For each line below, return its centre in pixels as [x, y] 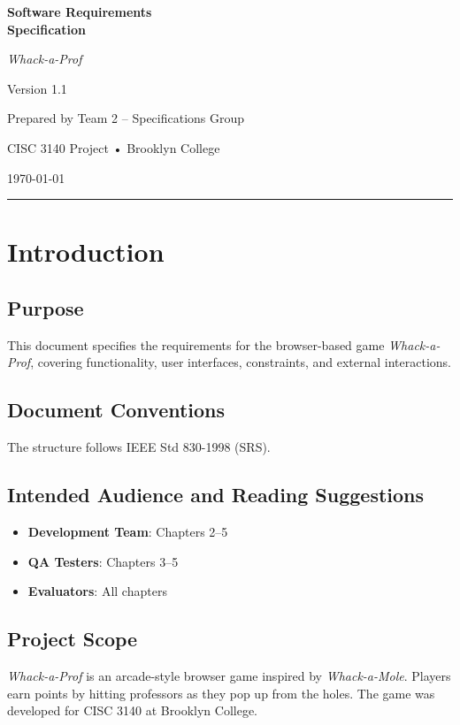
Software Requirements [80, 11]
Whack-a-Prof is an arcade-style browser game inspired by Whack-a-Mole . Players [229, 675]
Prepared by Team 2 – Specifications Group [126, 118]
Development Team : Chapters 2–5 [128, 531]
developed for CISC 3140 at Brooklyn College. [132, 710]
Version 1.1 [37, 88]
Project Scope [73, 639]
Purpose [46, 307]
